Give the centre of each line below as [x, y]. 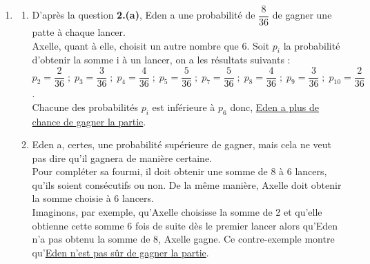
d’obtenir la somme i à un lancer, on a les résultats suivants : [161, 60]
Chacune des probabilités [85, 106]
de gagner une [302, 15]
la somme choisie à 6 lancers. [93, 198]
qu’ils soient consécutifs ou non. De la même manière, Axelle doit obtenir [187, 184]
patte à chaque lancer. [79, 32]
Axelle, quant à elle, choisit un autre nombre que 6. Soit [151, 45]
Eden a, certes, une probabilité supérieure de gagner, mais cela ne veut [182, 144]
